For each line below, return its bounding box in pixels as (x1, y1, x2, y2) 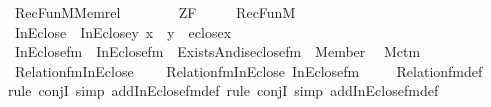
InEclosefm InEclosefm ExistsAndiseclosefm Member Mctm (14, 41, 421, 62)
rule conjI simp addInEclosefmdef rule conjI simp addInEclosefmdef (8, 80, 439, 101)
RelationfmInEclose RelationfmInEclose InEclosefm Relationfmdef (14, 60, 483, 81)
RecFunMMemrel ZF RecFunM (14, 2, 296, 22)
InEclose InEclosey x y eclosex (14, 21, 232, 42)
